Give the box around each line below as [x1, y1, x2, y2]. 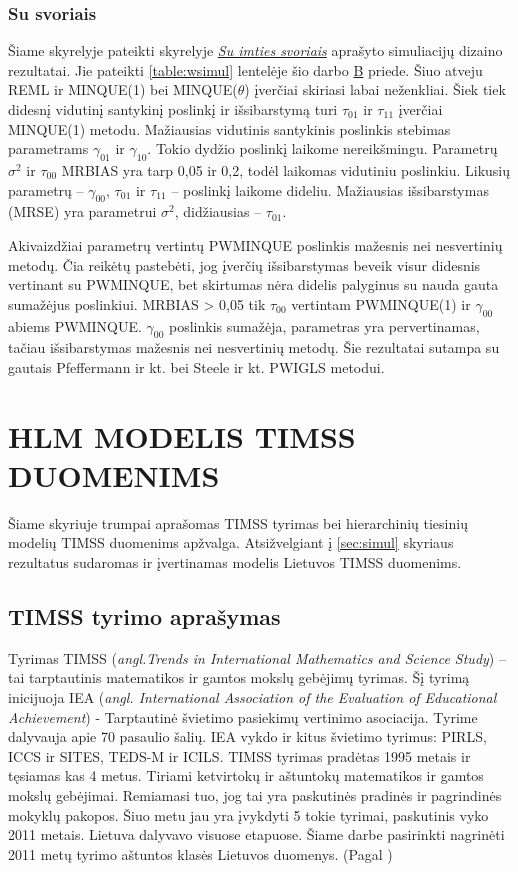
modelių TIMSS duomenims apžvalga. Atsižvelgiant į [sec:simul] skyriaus [8, 532, 454, 553]
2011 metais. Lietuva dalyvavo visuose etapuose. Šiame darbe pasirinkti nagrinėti [8, 824, 505, 845]
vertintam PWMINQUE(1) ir [291, 293, 471, 314]
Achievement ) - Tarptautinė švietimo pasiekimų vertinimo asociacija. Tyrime [8, 706, 478, 727]
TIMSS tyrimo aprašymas [8, 601, 281, 632]
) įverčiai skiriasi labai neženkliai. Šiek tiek [244, 79, 506, 100]
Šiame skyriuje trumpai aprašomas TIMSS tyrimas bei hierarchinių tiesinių [8, 512, 468, 533]
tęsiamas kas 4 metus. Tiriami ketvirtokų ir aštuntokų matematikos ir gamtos [8, 765, 484, 786]
